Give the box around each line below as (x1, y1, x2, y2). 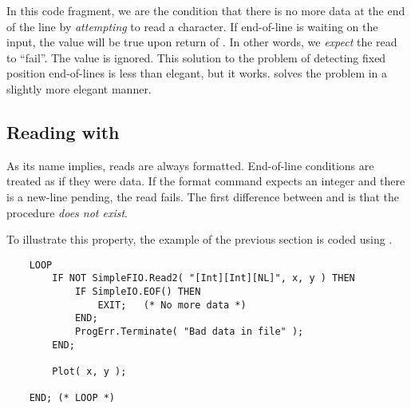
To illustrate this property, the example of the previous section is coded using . (6, 231, 393, 248)
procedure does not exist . (6, 204, 128, 220)
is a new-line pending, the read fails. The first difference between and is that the (6, 188, 399, 204)
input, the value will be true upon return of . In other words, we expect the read (6, 34, 397, 50)
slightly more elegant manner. (6, 80, 152, 97)
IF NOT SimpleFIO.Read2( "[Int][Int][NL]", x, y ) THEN (52, 272, 355, 284)
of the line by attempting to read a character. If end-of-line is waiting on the (6, 18, 378, 34)
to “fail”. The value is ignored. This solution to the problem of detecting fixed (6, 49, 386, 66)
